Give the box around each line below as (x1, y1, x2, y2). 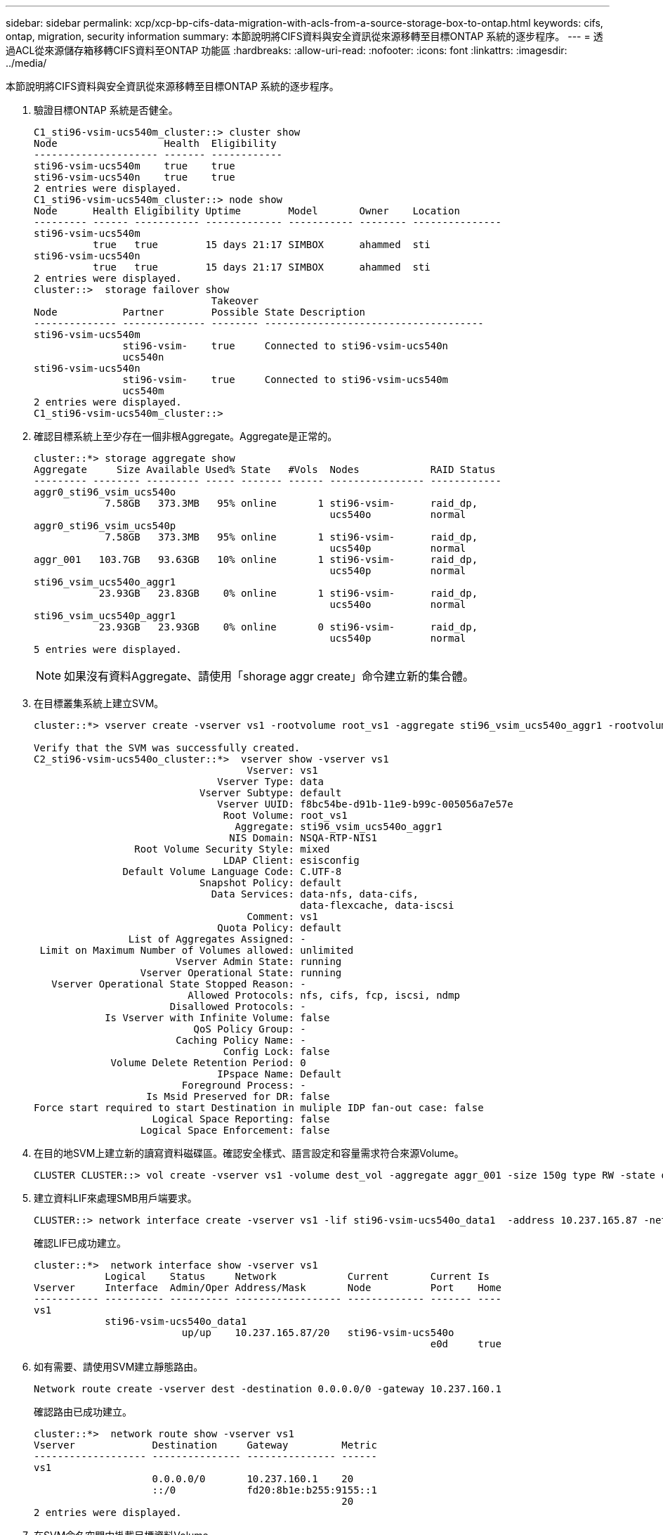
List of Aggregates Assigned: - (128, 933, 306, 945)
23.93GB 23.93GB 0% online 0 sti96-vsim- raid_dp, (98, 621, 478, 633)
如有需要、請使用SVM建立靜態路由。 (34, 1361, 204, 1373)
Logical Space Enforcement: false (140, 1125, 330, 1136)
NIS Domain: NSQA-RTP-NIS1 (229, 832, 377, 843)
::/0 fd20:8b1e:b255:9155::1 (152, 1484, 377, 1496)
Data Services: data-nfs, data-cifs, (211, 888, 419, 900)
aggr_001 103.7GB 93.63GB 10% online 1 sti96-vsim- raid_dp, (34, 554, 478, 565)
